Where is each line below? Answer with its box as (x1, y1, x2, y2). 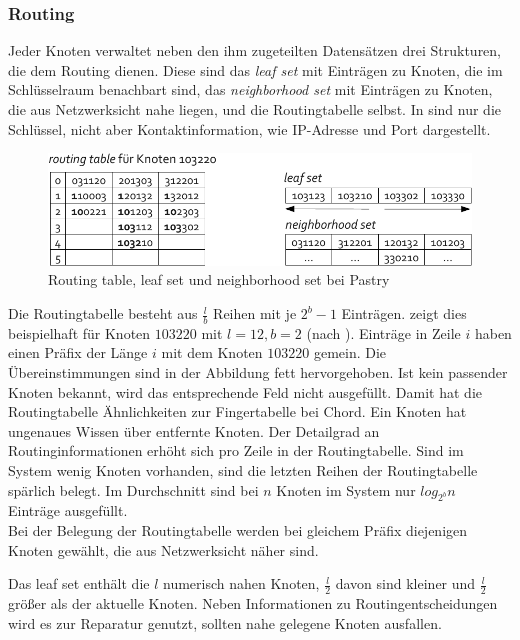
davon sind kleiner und (335, 573, 476, 594)
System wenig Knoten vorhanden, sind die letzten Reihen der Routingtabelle (8, 460, 478, 481)
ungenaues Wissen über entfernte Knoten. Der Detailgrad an (8, 420, 380, 441)
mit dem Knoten (161, 342, 263, 363)
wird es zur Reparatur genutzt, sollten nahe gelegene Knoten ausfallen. (8, 612, 442, 633)
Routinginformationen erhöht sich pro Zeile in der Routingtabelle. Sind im (8, 440, 464, 461)
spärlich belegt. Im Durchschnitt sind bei (8, 479, 259, 500)
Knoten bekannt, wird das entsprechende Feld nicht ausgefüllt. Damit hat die (8, 381, 483, 402)
